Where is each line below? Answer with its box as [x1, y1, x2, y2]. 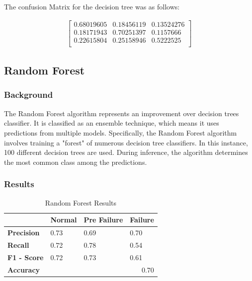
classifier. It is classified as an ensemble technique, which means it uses [4, 118, 219, 128]
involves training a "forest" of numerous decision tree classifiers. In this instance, [4, 137, 248, 147]
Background [4, 88, 53, 101]
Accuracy [7, 264, 40, 275]
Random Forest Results [45, 197, 117, 208]
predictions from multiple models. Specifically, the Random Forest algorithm [4, 127, 237, 138]
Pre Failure [84, 214, 123, 225]
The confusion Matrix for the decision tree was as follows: [4, 1, 180, 11]
